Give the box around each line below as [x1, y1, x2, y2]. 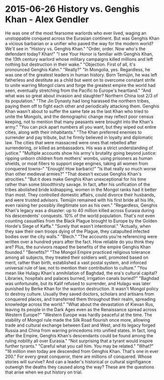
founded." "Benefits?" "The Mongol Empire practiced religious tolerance [5, 249, 151, 255]
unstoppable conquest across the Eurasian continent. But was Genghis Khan [5, 35, 160, 41]
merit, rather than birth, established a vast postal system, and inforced [5, 259, 147, 266]
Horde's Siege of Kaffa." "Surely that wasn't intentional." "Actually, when [5, 223, 151, 229]
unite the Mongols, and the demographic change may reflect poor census [5, 113, 154, 119]
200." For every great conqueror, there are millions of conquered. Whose [5, 353, 152, 359]
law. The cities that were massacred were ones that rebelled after [5, 139, 137, 145]
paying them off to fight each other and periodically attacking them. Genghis [5, 103, 160, 109]
